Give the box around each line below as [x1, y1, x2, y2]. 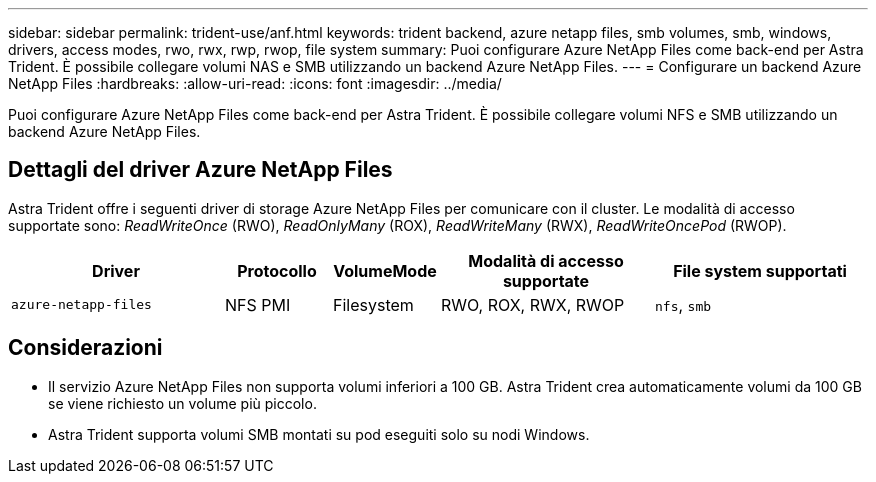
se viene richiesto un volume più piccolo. [48, 394, 317, 412]
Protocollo [237, 260, 317, 281]
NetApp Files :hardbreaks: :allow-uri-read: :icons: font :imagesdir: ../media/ [8, 75, 502, 92]
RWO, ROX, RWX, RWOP [441, 294, 625, 315]
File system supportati [673, 260, 847, 281]
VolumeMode [333, 260, 437, 281]
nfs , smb [655, 294, 712, 315]
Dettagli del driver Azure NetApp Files [8, 157, 393, 183]
